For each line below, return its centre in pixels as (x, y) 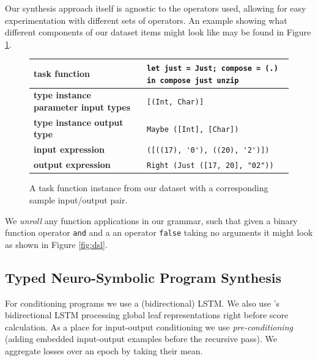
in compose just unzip (193, 80)
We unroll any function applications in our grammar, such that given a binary (151, 220)
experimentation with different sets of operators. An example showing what (146, 20)
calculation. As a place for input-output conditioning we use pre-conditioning (149, 326)
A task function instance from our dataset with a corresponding (149, 188)
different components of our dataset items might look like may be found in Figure (158, 32)
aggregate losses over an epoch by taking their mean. (104, 350)
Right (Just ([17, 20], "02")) (210, 166)
